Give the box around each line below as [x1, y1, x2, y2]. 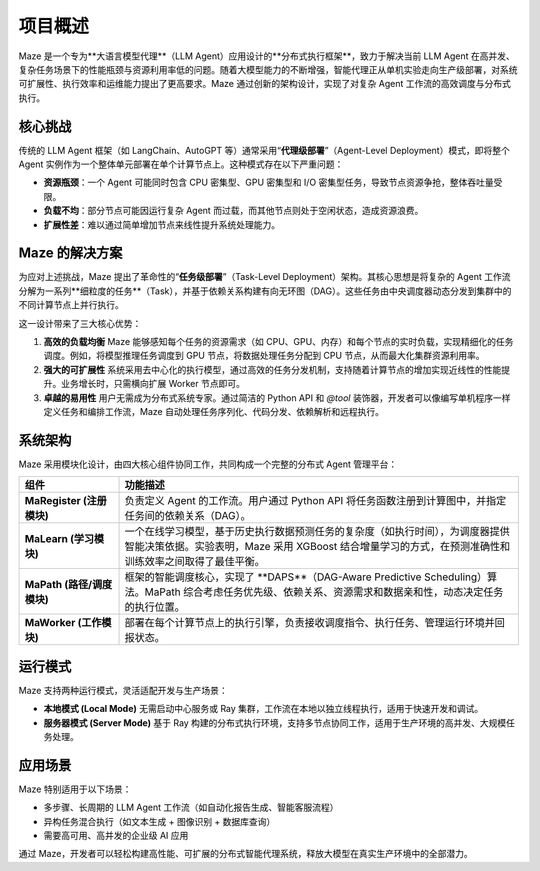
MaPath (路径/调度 [24, 578, 113, 592]
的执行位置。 [124, 600, 185, 614]
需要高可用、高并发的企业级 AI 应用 [43, 830, 189, 842]
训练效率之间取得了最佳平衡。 [124, 555, 265, 569]
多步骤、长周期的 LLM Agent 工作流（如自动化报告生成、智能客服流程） [43, 801, 339, 814]
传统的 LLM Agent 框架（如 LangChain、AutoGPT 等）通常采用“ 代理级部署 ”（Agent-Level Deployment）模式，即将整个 [18, 144, 510, 156]
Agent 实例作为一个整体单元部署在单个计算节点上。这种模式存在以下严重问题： [18, 158, 344, 170]
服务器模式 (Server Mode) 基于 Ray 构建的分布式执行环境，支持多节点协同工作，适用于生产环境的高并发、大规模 [43, 716, 507, 729]
